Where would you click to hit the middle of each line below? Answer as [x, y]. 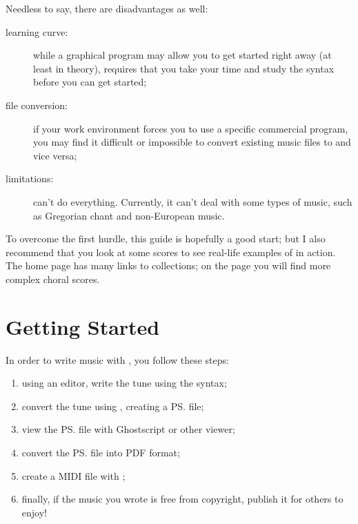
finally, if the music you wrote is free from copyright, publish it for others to [182, 499]
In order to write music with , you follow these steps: [117, 359]
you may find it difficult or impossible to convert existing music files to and [192, 142]
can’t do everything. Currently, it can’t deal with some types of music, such [193, 201]
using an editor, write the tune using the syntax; [124, 383]
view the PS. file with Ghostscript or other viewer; [128, 429]
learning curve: [37, 31]
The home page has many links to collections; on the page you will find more [168, 265]
